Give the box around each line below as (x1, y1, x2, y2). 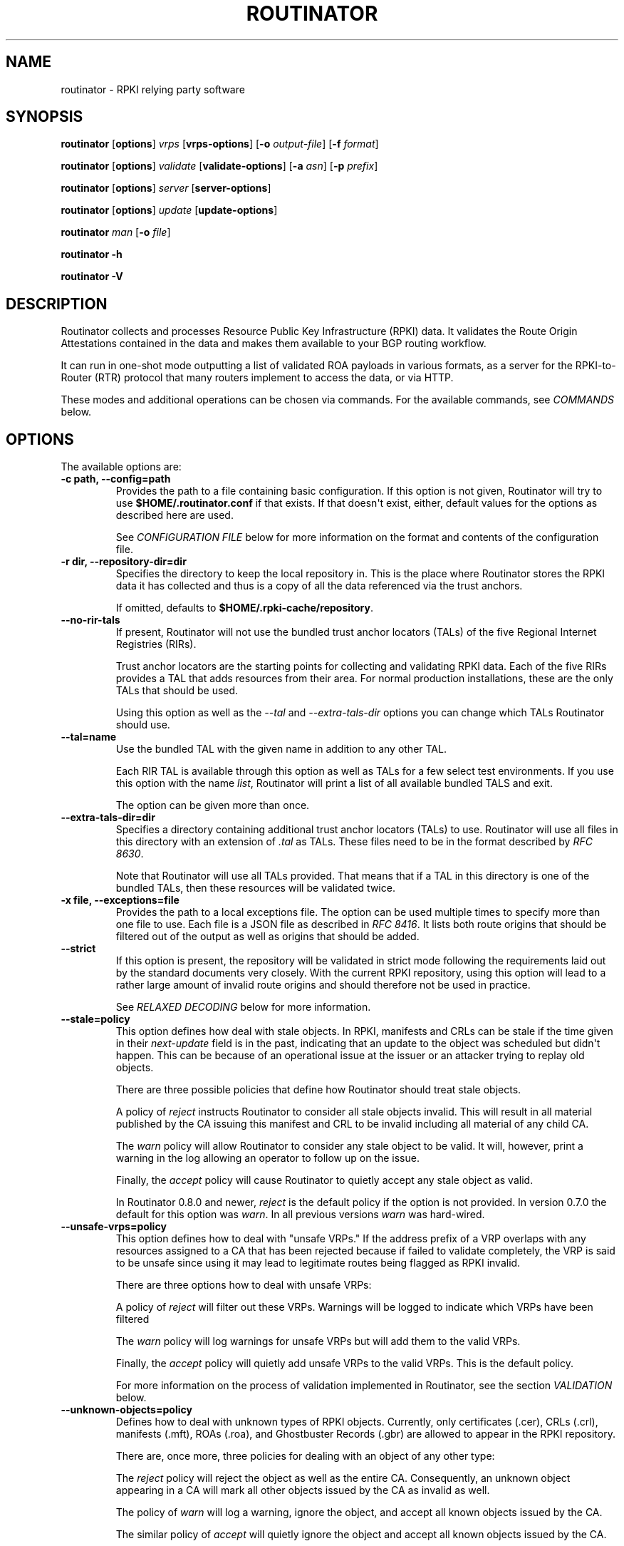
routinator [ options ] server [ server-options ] (61, 182, 271, 195)
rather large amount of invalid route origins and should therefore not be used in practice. (115, 979, 531, 991)
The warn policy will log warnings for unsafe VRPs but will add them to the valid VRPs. (115, 1335, 521, 1348)
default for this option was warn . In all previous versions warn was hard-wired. (115, 1208, 485, 1221)
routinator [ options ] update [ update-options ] (61, 204, 278, 217)
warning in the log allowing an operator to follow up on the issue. (115, 1152, 420, 1165)
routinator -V (61, 270, 123, 283)
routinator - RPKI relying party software (61, 83, 245, 96)
